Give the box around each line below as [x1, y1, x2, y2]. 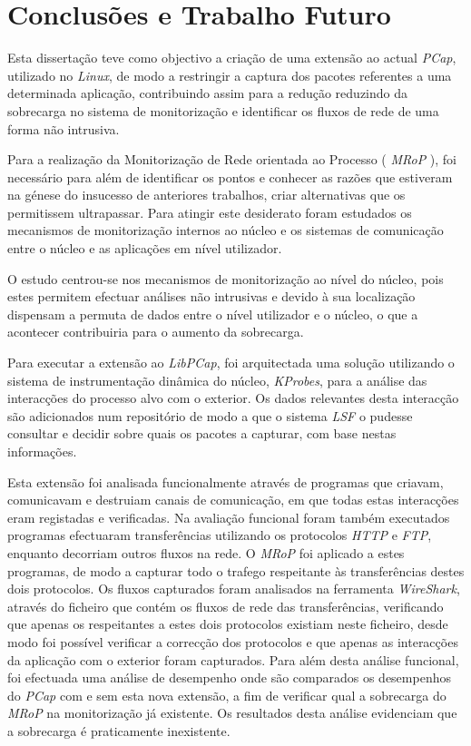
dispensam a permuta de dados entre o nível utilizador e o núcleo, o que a [7, 304, 418, 323]
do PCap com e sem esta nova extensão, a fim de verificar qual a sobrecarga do [7, 685, 446, 704]
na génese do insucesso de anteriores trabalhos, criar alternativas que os [7, 185, 406, 204]
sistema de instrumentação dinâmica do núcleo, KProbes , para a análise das [7, 370, 427, 389]
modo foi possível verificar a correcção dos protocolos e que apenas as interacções [7, 632, 458, 651]
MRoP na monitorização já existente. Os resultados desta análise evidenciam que [7, 703, 457, 722]
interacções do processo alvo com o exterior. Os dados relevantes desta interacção [7, 388, 459, 407]
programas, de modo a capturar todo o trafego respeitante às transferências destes [7, 561, 465, 580]
